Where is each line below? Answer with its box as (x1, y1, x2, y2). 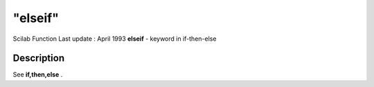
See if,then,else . (12, 70, 63, 79)
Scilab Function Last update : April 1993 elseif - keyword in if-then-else (12, 35, 217, 43)
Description (12, 52, 65, 64)
